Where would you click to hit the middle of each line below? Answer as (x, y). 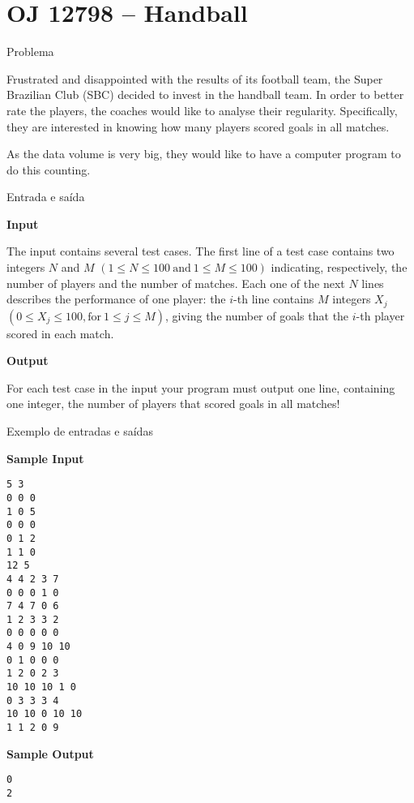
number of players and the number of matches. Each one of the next (176, 283)
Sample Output (50, 753)
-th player (380, 315)
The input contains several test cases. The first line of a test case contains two (201, 251)
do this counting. (49, 169)
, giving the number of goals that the (257, 315)
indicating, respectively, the (339, 267)
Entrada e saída (46, 197)
